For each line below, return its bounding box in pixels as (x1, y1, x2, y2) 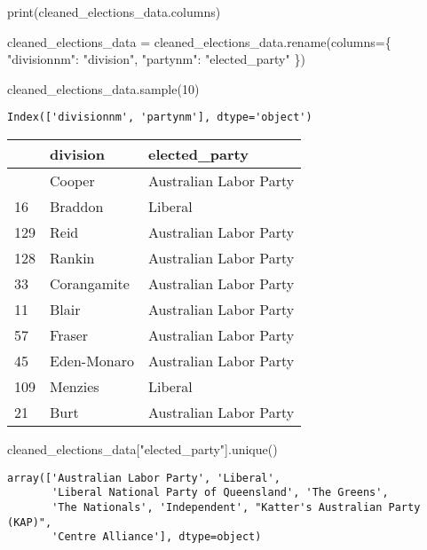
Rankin (50, 247, 95, 269)
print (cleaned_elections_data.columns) (7, 3, 221, 20)
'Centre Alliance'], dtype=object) (51, 530, 262, 544)
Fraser (50, 325, 89, 346)
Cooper (50, 170, 95, 192)
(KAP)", (7, 515, 52, 529)
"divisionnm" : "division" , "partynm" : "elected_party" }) (7, 50, 305, 68)
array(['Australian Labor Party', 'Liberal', (7, 471, 281, 484)
